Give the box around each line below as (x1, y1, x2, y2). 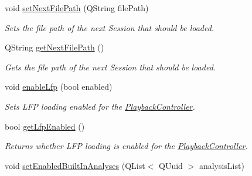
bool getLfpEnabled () (5, 120, 85, 132)
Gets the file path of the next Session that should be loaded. (5, 60, 216, 73)
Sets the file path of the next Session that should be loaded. (5, 21, 214, 33)
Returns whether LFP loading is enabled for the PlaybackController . (5, 140, 248, 152)
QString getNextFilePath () (5, 41, 104, 53)
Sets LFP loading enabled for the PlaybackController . (5, 100, 195, 112)
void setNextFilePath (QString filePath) (5, 2, 149, 13)
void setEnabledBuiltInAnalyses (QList (5, 159, 145, 171)
